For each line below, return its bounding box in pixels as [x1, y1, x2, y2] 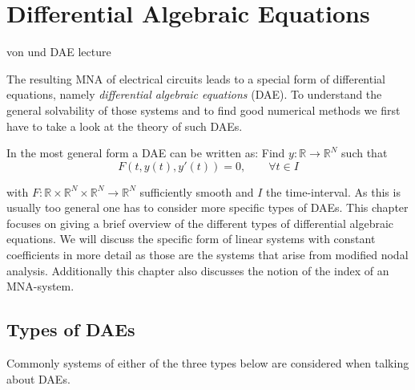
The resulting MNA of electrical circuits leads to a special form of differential [6, 70, 385, 87]
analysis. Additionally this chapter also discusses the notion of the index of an [6, 262, 389, 278]
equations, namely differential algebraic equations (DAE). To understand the [6, 86, 382, 103]
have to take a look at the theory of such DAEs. [6, 117, 243, 134]
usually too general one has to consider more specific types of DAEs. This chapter [6, 199, 409, 216]
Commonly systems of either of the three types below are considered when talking [6, 355, 409, 372]
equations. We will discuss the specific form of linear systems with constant [6, 230, 376, 247]
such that [341, 144, 388, 161]
